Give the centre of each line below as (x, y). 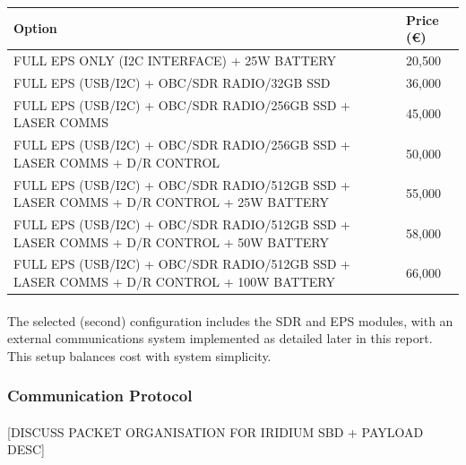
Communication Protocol (100, 396)
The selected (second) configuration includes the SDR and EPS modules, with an (230, 320)
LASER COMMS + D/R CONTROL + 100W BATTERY (174, 281)
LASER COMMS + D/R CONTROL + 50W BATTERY (171, 241)
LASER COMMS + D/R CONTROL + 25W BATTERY (171, 202)
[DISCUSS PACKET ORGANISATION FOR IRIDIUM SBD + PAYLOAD (216, 431)
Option (35, 28)
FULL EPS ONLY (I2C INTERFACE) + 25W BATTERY (175, 60)
